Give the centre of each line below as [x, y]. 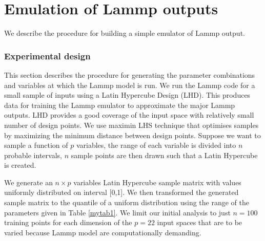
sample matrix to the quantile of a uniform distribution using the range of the [127, 202]
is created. [20, 165]
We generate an [28, 182]
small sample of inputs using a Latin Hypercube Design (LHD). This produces [127, 95]
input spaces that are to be [200, 222]
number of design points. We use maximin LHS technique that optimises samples [131, 125]
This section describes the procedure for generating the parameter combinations [130, 74]
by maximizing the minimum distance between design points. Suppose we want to [132, 135]
